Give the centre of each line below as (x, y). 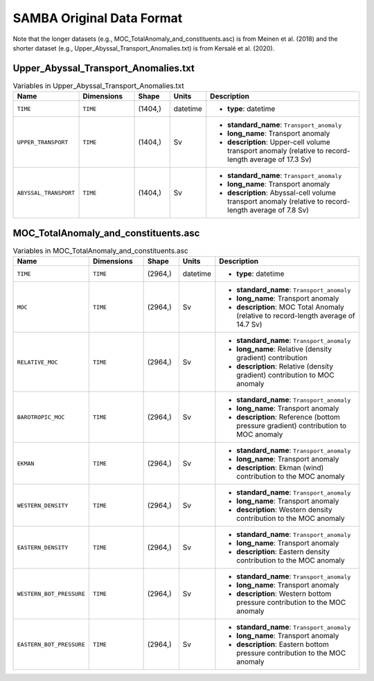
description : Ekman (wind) (280, 468)
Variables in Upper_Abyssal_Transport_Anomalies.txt (99, 86)
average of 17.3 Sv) (280, 159)
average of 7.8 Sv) (279, 210)
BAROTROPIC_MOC (41, 417)
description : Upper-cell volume (279, 142)
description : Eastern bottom (283, 644)
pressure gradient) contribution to (292, 426)
